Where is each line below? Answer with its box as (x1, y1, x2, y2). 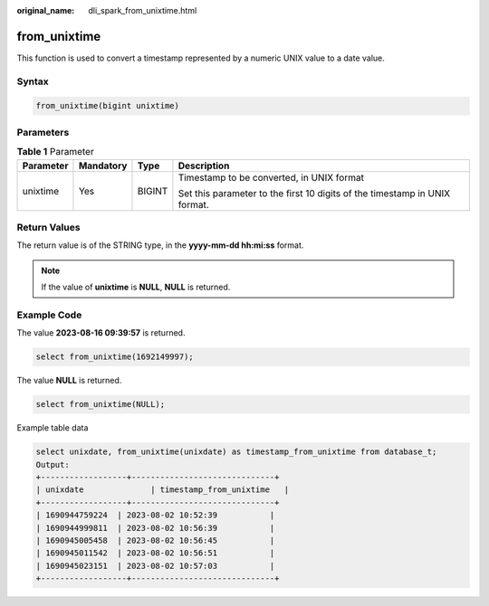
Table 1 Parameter (16, 146, 94, 158)
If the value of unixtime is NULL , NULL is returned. (41, 281, 231, 293)
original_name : (16, 5, 75, 15)
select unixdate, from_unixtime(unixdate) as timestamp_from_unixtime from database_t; (35, 447, 437, 457)
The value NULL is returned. (16, 375, 122, 386)
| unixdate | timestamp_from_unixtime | (35, 485, 290, 495)
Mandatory (78, 159, 128, 172)
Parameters (16, 126, 70, 138)
